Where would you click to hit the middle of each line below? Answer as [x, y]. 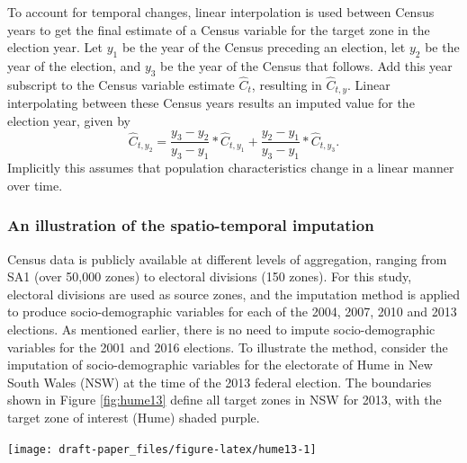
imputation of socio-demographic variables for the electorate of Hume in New [220, 365]
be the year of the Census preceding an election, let [264, 47]
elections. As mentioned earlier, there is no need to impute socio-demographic [221, 329]
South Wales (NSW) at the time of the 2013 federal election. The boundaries [220, 382]
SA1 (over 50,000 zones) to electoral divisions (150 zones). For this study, [210, 276]
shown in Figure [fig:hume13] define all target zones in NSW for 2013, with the [225, 400]
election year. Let [55, 47]
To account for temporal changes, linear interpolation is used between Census [221, 12]
